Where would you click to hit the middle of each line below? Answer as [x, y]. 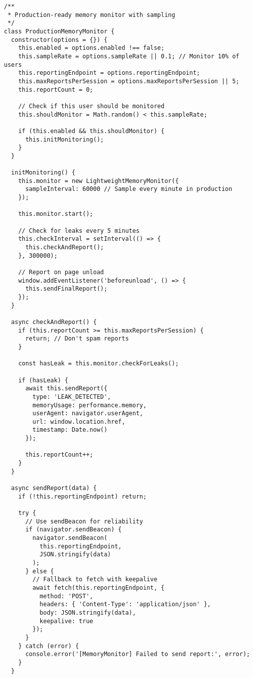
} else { [40, 571]
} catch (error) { [49, 646]
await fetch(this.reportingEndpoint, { [99, 588]
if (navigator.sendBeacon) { [73, 530]
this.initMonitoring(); [64, 139]
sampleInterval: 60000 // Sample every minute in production [129, 189]
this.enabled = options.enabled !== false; [91, 48]
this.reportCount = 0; [56, 89]
